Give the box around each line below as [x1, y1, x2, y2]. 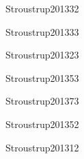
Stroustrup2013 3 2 [5, 1, 79, 15]
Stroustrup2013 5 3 [5, 70, 79, 85]
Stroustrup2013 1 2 [5, 140, 79, 154]
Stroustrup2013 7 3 [5, 94, 79, 108]
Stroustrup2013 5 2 [5, 116, 79, 131]
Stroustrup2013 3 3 [5, 24, 79, 39]
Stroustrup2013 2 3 [5, 47, 79, 62]
